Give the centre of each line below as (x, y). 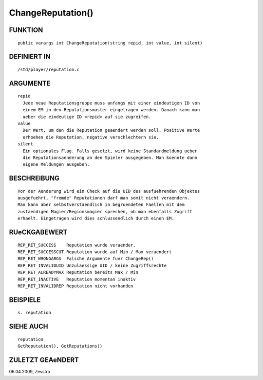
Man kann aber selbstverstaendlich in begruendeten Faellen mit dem (101, 205)
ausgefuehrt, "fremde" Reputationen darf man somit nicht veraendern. (104, 198)
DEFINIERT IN (30, 57)
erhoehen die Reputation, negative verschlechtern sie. (91, 137)
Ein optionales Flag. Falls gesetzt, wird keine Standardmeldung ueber (110, 151)
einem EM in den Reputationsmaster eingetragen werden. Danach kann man (111, 110)
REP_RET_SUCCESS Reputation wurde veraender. (77, 245)
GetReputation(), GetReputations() (60, 346)
